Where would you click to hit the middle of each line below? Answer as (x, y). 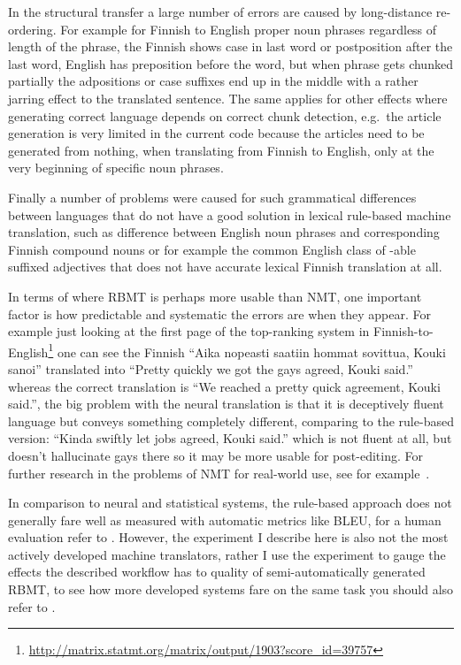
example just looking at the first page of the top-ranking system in (189, 331)
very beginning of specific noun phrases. (116, 168)
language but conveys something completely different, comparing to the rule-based (231, 420)
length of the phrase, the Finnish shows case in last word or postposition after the (230, 46)
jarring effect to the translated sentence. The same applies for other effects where (228, 98)
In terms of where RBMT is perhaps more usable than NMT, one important (215, 296)
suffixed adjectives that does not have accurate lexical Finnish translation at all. (225, 267)
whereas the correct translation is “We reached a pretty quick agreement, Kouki (224, 386)
